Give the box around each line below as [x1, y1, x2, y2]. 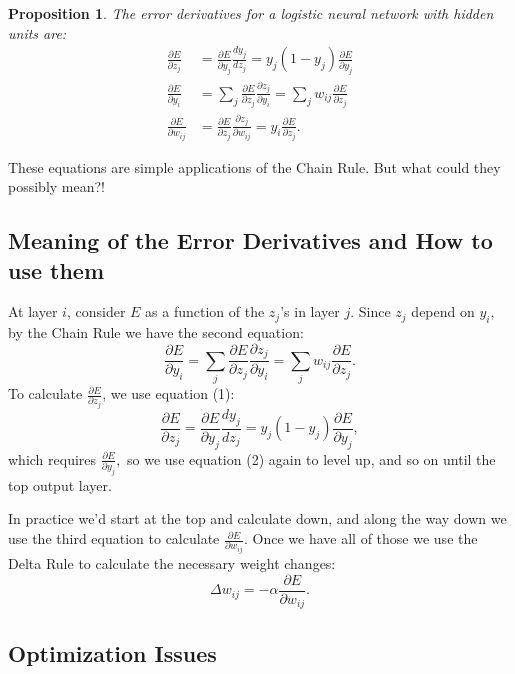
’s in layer [280, 301, 340, 322]
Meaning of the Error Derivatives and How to [8, 225, 493, 256]
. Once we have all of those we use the [244, 528, 478, 549]
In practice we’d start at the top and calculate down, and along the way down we [8, 508, 507, 529]
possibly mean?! [8, 176, 105, 197]
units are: [8, 22, 67, 43]
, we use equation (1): [102, 383, 235, 404]
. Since [350, 301, 391, 322]
